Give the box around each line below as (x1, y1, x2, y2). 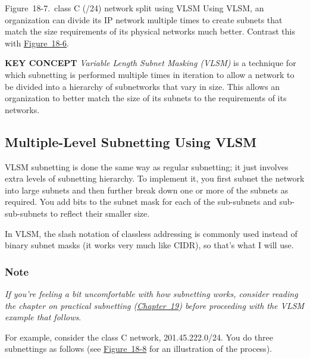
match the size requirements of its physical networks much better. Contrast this (5, 25, 295, 38)
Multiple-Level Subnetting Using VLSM (5, 132, 257, 151)
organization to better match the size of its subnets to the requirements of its (5, 92, 287, 104)
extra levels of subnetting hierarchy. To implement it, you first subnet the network (5, 172, 305, 185)
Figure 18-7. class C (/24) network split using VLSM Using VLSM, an (5, 2, 264, 14)
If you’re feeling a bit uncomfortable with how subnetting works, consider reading (5, 287, 298, 299)
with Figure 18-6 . (5, 36, 69, 49)
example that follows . (5, 311, 82, 323)
